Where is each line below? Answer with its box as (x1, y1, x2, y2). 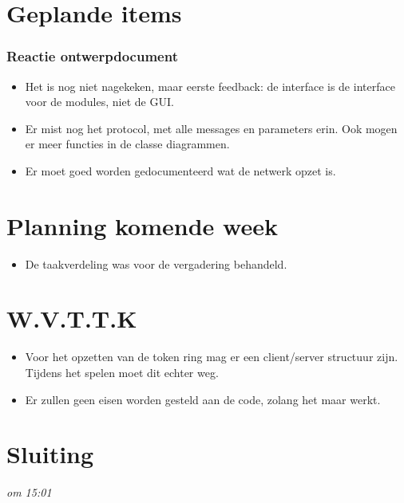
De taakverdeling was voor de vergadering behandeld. (25, 255, 287, 272)
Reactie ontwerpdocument (6, 46, 178, 66)
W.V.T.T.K (6, 302, 137, 335)
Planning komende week (6, 209, 278, 242)
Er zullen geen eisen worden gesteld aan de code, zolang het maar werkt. (25, 391, 381, 407)
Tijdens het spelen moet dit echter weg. (25, 364, 219, 380)
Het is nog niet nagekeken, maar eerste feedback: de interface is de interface (25, 77, 395, 94)
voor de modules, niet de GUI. (25, 93, 174, 110)
